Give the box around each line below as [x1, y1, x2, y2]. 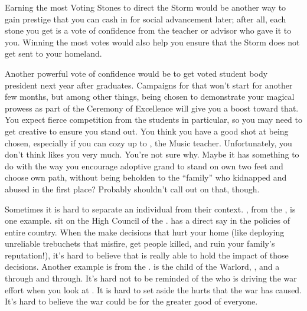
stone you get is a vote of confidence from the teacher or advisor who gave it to [5, 24, 292, 37]
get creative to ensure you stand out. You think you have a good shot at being [5, 125, 289, 137]
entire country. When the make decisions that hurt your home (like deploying [5, 225, 285, 238]
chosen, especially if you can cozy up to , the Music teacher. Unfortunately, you [5, 136, 292, 149]
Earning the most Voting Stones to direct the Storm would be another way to [5, 1, 286, 13]
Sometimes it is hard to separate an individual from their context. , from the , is [5, 202, 296, 215]
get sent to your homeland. [5, 47, 102, 60]
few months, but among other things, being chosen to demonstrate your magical [5, 90, 295, 103]
